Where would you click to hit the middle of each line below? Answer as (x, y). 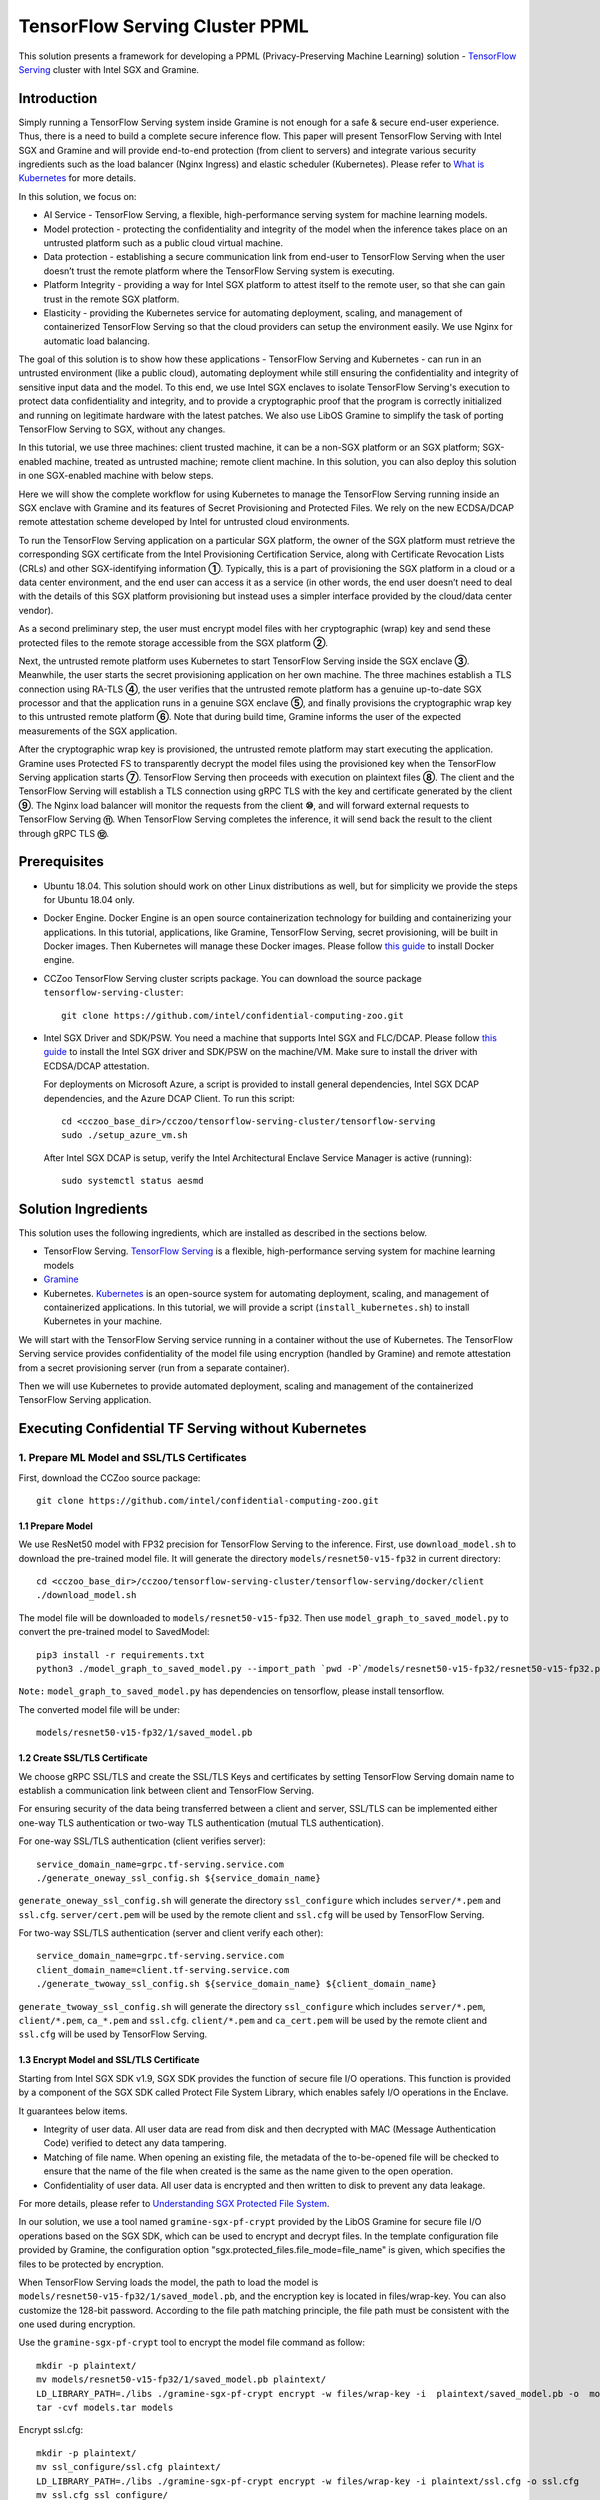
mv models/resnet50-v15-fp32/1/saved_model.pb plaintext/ (181, 2379)
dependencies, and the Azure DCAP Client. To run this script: (169, 1098)
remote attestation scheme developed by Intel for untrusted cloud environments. (184, 522)
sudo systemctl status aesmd (132, 1181)
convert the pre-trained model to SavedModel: (114, 1632)
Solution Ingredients (83, 1208)
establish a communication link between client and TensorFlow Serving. (166, 1790)
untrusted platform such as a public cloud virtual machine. (163, 242)
